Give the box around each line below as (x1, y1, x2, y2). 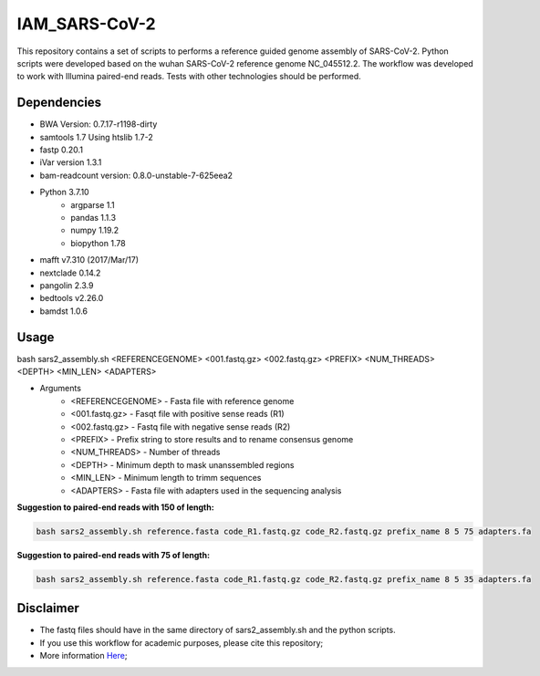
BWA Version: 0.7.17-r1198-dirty (39, 119, 158, 130)
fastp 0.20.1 (39, 144, 84, 155)
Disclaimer (16, 600, 79, 616)
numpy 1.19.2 (70, 224, 119, 236)
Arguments (39, 383, 82, 394)
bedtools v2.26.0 (39, 293, 104, 304)
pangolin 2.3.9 (39, 279, 94, 291)
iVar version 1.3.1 (39, 157, 102, 168)
